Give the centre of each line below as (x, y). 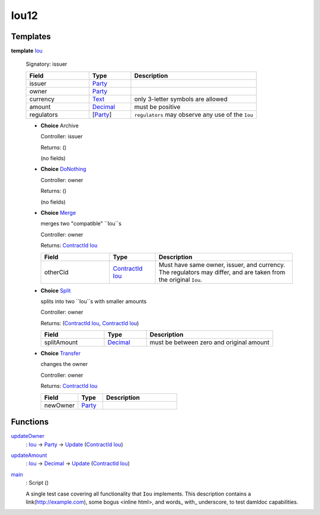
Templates (31, 36)
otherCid (56, 272)
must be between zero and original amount (209, 342)
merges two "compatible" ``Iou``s (81, 224)
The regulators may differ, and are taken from (222, 272)
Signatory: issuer (47, 64)
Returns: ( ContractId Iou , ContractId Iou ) (90, 323)
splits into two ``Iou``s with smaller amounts (94, 301)
